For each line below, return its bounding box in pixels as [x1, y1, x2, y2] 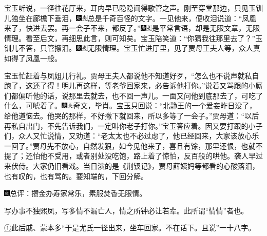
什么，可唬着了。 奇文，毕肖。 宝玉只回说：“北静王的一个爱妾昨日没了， [4, 100, 257, 111]
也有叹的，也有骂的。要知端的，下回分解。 [4, 170, 148, 181]
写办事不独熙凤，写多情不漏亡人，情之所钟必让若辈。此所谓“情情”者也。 [4, 205, 249, 215]
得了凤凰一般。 [11, 52, 62, 63]
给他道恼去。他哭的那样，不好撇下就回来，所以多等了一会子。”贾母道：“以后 [4, 110, 259, 121]
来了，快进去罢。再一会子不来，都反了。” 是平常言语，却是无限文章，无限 [4, 23, 260, 33]
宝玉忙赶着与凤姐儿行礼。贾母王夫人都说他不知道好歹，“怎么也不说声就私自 [4, 70, 259, 81]
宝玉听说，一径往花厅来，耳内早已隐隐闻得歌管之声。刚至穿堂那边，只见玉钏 [4, 3, 263, 13]
